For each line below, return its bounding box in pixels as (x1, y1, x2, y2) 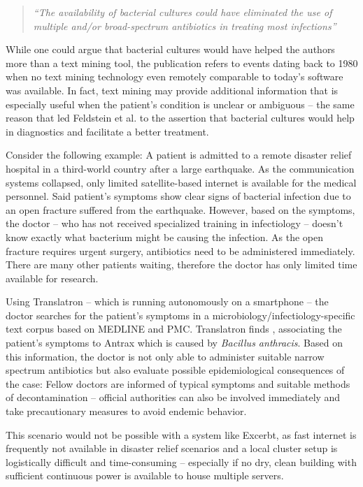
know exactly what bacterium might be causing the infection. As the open (6, 229, 324, 244)
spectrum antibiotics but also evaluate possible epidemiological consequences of (6, 363, 345, 377)
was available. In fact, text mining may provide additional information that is (6, 82, 339, 97)
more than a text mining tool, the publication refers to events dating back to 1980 (6, 55, 358, 70)
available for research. (6, 270, 99, 285)
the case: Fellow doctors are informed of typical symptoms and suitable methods (6, 376, 350, 391)
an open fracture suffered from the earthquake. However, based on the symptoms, (6, 202, 355, 217)
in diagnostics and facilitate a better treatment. (6, 124, 209, 138)
